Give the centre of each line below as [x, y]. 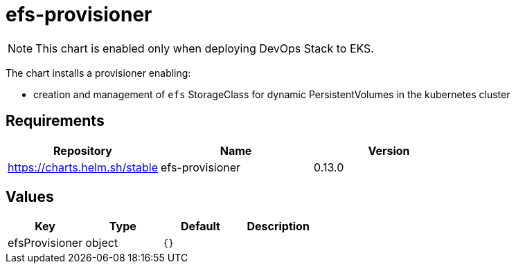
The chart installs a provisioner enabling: [98, 73]
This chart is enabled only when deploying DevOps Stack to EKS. [205, 48]
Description [278, 226]
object [102, 243]
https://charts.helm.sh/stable [83, 167]
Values [30, 197]
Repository [83, 150]
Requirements [55, 121]
